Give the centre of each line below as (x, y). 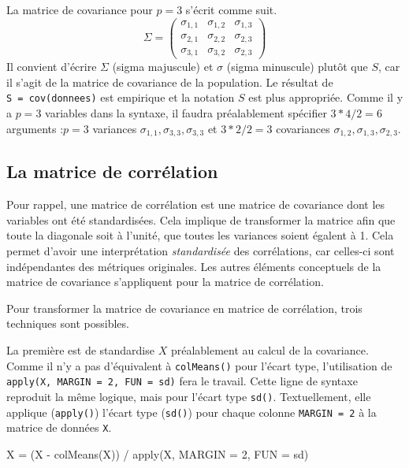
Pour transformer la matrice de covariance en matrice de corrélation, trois (184, 308)
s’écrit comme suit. (231, 9)
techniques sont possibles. (68, 323)
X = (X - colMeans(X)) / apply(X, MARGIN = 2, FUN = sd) (158, 453)
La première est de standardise (80, 349)
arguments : (35, 128)
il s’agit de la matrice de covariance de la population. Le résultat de (170, 82)
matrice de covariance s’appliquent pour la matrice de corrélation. (165, 282)
